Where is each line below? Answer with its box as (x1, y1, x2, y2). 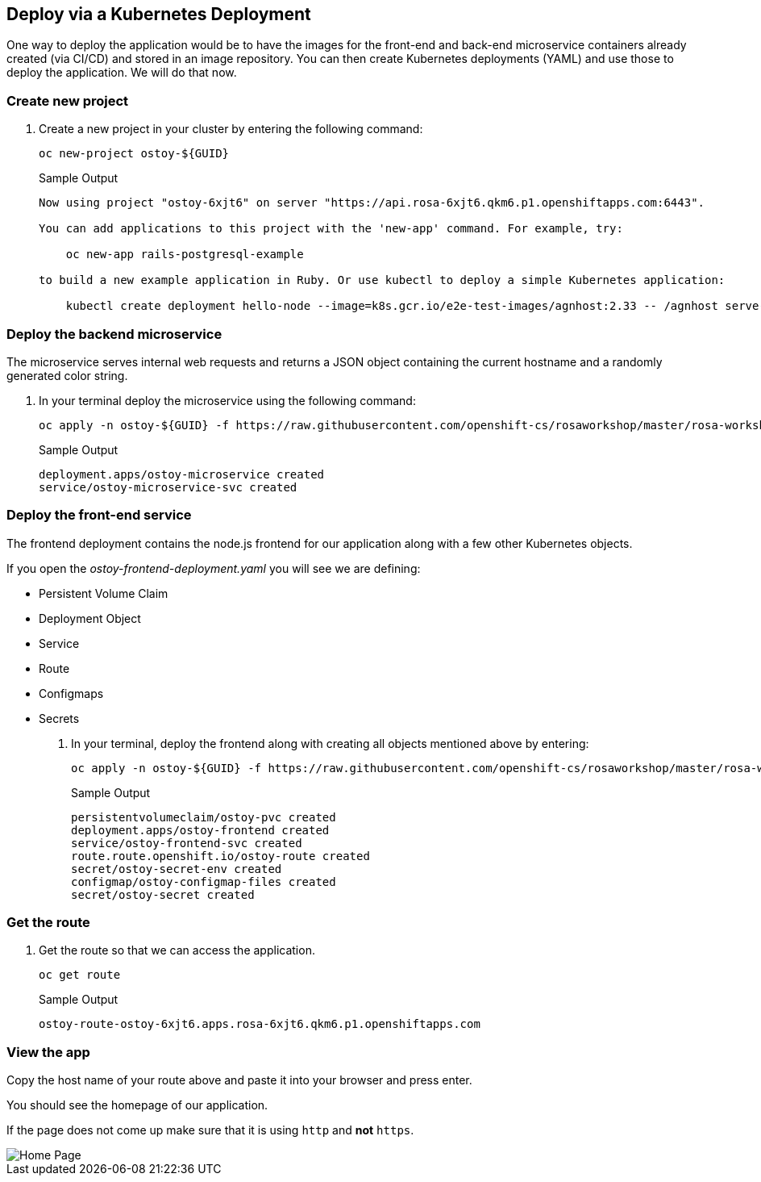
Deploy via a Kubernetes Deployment (6, 4, 311, 24)
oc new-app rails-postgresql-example (65, 248, 304, 261)
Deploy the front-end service (6, 507, 192, 524)
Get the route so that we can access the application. (39, 943, 315, 958)
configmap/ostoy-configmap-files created (71, 875, 336, 888)
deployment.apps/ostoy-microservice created (39, 467, 325, 481)
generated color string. (6, 368, 128, 382)
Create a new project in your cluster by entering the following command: (39, 122, 423, 136)
